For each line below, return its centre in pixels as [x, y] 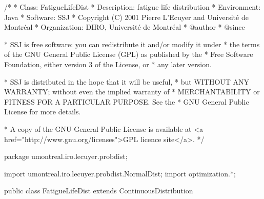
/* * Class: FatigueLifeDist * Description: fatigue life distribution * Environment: [133, 7]
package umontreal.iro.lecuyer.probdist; [66, 156]
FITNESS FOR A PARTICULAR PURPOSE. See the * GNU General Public [127, 101]
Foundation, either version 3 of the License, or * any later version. [108, 64]
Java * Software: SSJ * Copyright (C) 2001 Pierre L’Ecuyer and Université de [126, 17]
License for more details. [43, 112]
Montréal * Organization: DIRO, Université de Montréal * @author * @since [125, 27]
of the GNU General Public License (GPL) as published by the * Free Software [129, 54]
